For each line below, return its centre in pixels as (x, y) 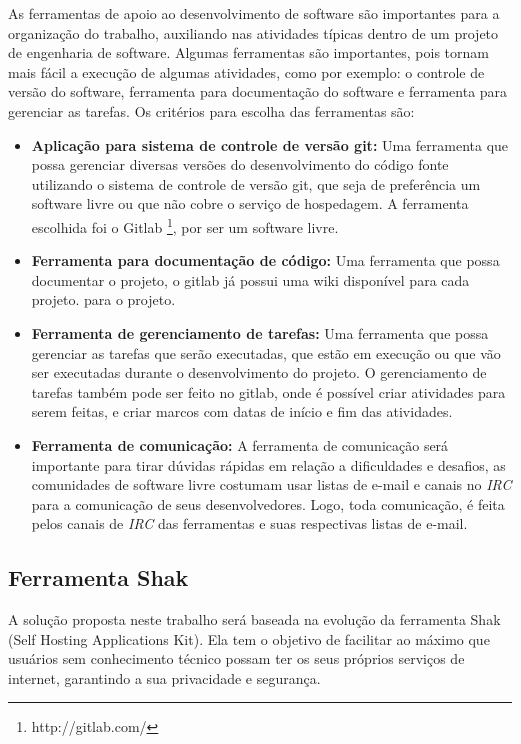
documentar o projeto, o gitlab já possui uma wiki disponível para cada (250, 279)
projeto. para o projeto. (103, 299)
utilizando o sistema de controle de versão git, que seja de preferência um (256, 183)
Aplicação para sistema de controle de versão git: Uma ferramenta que (270, 144)
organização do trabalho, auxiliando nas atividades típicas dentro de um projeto (253, 32)
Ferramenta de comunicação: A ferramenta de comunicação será (240, 444)
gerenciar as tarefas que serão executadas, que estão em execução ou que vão (266, 352)
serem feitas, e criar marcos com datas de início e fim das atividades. (242, 411)
